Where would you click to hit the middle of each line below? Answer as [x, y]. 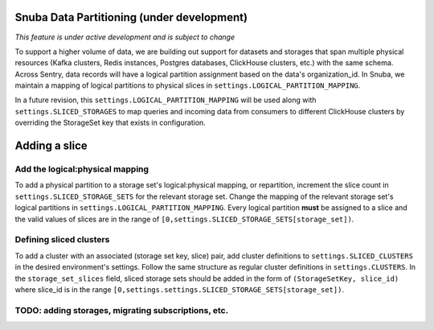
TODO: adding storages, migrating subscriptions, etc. [122, 310]
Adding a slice [51, 146]
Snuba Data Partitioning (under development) [131, 17]
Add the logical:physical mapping [82, 169]
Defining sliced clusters [62, 240]
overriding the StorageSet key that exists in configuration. [111, 123]
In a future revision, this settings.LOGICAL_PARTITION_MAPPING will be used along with [166, 100]
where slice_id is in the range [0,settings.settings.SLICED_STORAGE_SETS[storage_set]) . [180, 289]
